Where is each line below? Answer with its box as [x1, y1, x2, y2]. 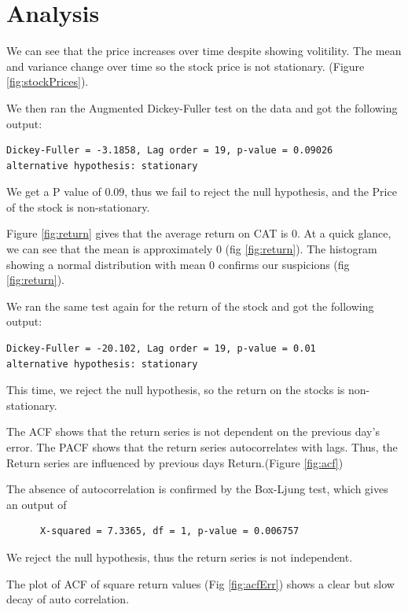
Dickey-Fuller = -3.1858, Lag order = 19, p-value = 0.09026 [6, 145, 333, 157]
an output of [6, 496, 67, 512]
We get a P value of [6, 183, 101, 200]
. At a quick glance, [297, 225, 391, 241]
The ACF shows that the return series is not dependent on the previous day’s [6, 423, 380, 440]
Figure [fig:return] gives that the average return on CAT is [6, 225, 289, 241]
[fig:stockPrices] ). [6, 73, 89, 90]
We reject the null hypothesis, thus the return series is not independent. [6, 548, 353, 565]
